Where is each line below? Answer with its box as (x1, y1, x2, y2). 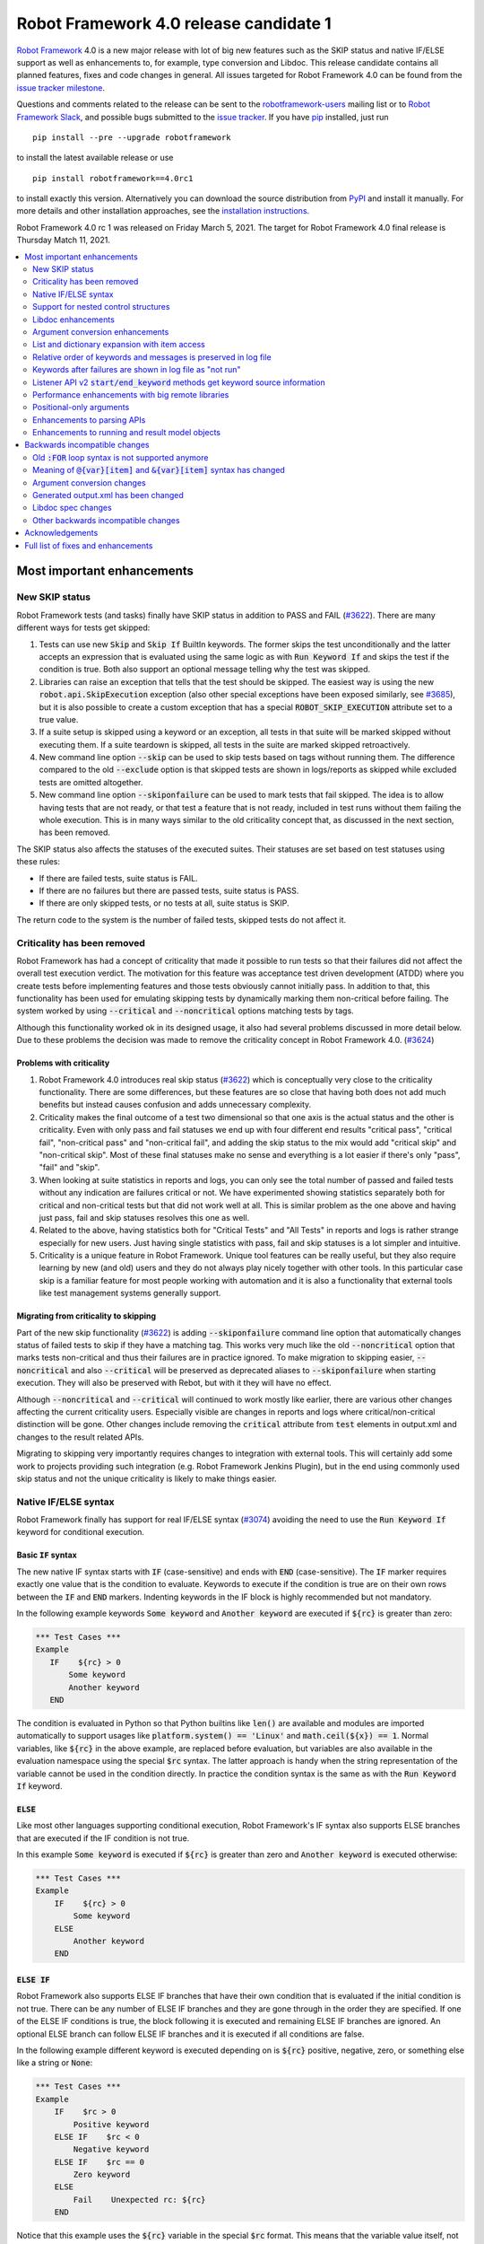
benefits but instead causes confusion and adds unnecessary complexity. (39, 1100, 312, 1110)
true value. (39, 714, 79, 724)
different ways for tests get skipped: (16, 622, 151, 633)
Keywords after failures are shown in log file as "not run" (32, 364, 241, 375)
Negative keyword (73, 2144, 150, 2154)
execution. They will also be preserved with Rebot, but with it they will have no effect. (16, 1378, 332, 1389)
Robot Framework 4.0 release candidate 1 (16, 13, 332, 33)
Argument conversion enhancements (32, 326, 169, 337)
